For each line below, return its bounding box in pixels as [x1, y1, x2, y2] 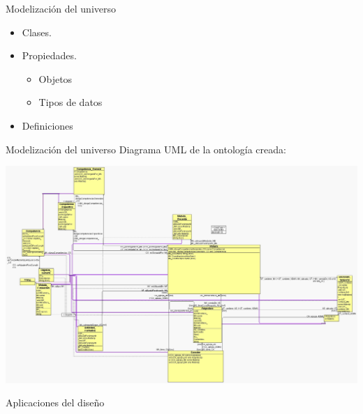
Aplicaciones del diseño [6, 395, 105, 410]
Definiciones [22, 118, 73, 132]
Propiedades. [22, 48, 77, 63]
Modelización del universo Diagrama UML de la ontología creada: [6, 141, 286, 156]
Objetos [38, 71, 73, 86]
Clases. [22, 24, 52, 39]
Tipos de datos [38, 95, 103, 109]
